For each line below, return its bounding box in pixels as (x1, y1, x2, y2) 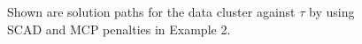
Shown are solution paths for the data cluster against (7, 3, 296, 20)
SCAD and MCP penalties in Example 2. (7, 19, 231, 38)
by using (309, 3, 355, 20)
